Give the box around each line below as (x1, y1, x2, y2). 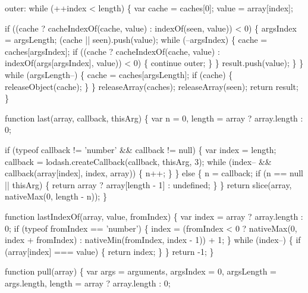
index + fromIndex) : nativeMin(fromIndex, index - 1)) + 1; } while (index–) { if (5, 233, 301, 246)
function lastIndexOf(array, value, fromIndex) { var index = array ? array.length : (5, 210, 303, 222)
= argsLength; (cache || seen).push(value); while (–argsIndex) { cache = (5, 33, 268, 46)
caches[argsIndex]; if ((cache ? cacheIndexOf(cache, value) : (5, 45, 220, 57)
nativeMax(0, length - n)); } (5, 190, 107, 202)
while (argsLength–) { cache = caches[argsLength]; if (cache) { (5, 68, 233, 80)
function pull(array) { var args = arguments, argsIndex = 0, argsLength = (5, 265, 276, 278)
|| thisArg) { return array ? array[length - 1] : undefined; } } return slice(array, (5, 178, 292, 191)
